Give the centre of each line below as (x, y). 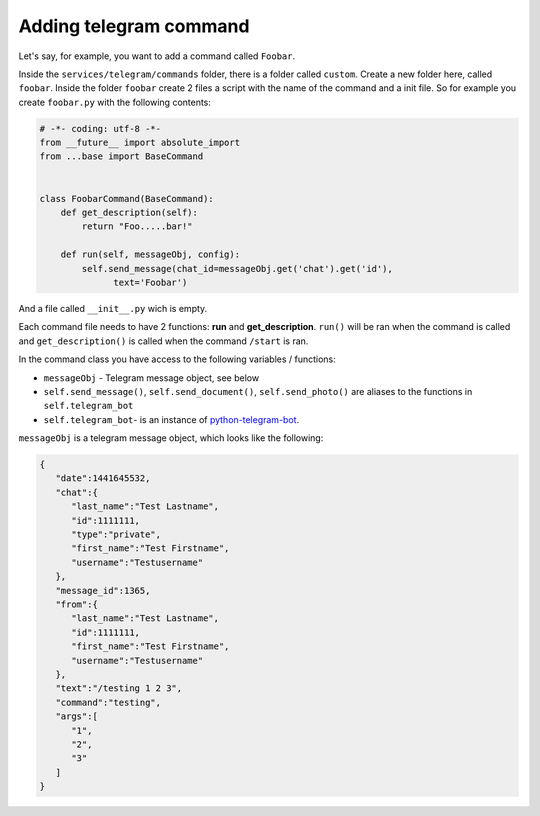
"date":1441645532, (103, 478)
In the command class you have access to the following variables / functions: (177, 359)
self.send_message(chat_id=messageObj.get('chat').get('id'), (237, 268)
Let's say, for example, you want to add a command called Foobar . (157, 56)
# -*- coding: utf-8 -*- (100, 128)
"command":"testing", (108, 702)
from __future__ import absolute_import (139, 143)
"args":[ (77, 716)
